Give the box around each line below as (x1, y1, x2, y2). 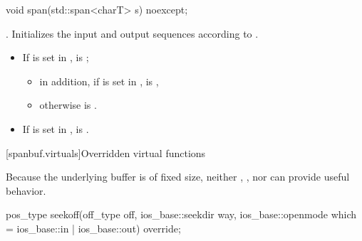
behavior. (6, 183, 46, 198)
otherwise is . (39, 97, 97, 112)
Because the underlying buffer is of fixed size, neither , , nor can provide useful (6, 169, 350, 184)
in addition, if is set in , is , (39, 73, 159, 88)
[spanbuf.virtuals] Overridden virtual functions (6, 145, 206, 160)
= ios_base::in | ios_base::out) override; (6, 220, 181, 235)
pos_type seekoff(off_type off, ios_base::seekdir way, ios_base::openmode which (6, 207, 357, 222)
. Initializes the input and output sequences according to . (6, 26, 259, 41)
